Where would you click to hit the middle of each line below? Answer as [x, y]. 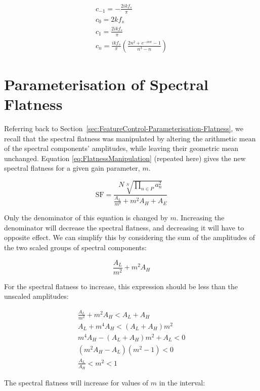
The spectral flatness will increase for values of [76, 382]
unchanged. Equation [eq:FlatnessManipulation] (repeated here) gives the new [125, 158]
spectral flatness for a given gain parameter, [72, 168]
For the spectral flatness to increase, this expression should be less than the [121, 286]
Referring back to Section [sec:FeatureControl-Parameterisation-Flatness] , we [124, 128]
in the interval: [182, 382]
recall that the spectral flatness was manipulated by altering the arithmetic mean [130, 138]
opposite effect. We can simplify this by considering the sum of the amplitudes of [129, 237]
